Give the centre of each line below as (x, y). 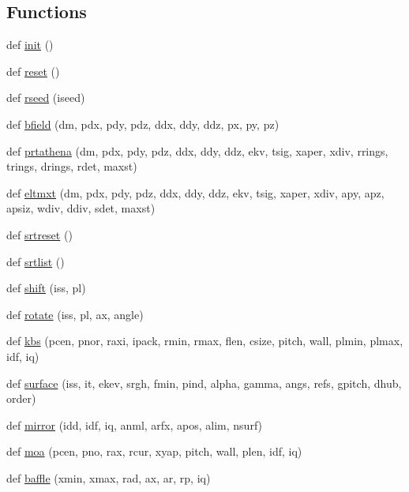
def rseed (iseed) (46, 98)
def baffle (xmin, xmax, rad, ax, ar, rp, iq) (109, 477)
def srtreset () (39, 234)
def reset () (33, 71)
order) (21, 398)
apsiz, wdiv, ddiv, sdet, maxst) (81, 208)
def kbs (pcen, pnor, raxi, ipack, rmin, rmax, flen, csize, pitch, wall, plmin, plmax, (205, 341)
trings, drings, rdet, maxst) (72, 166)
